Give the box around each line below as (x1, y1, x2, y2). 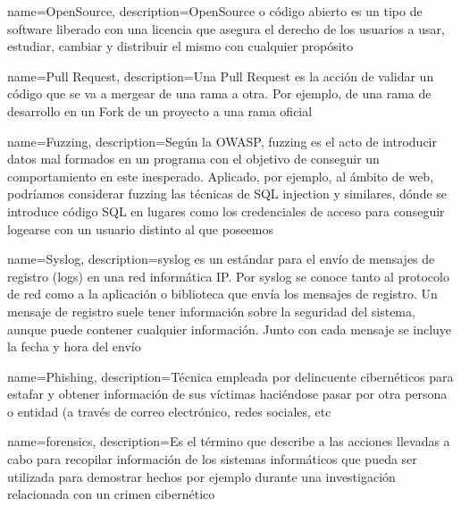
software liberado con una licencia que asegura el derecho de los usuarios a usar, (7, 19, 445, 38)
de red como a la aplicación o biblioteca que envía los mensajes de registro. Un (7, 284, 438, 303)
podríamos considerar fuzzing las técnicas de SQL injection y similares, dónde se (7, 184, 448, 203)
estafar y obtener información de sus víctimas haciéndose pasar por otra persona (7, 384, 448, 403)
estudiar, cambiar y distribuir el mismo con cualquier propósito (7, 37, 354, 55)
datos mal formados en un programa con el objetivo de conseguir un (7, 149, 380, 168)
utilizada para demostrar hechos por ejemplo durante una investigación (7, 467, 396, 485)
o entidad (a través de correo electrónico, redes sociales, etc (7, 401, 331, 420)
